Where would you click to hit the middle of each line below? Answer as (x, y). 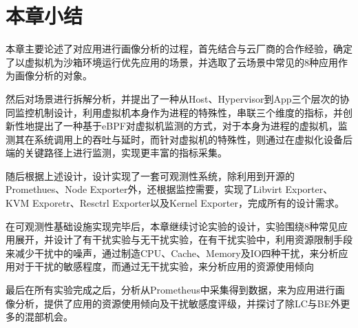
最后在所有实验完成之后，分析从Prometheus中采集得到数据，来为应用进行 (170, 290)
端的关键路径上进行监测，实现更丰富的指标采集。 (116, 153)
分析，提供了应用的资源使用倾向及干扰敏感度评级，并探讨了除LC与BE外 (178, 303)
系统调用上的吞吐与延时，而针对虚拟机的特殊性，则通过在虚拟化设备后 (193, 139)
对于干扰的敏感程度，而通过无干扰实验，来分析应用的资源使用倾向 (164, 266)
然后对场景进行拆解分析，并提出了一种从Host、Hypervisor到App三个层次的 (173, 98)
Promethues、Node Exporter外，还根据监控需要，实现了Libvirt (144, 189)
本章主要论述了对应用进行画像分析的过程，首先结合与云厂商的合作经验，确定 (179, 49)
